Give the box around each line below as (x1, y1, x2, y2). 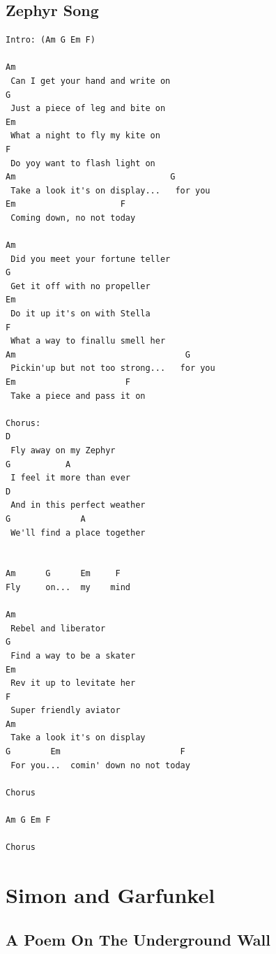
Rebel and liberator (10, 623, 106, 633)
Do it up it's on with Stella (10, 309, 151, 319)
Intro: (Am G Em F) (6, 35, 95, 45)
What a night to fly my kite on (10, 131, 160, 141)
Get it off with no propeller (10, 281, 151, 291)
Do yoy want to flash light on (10, 158, 155, 168)
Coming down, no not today (10, 212, 136, 223)
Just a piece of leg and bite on (10, 103, 166, 114)
